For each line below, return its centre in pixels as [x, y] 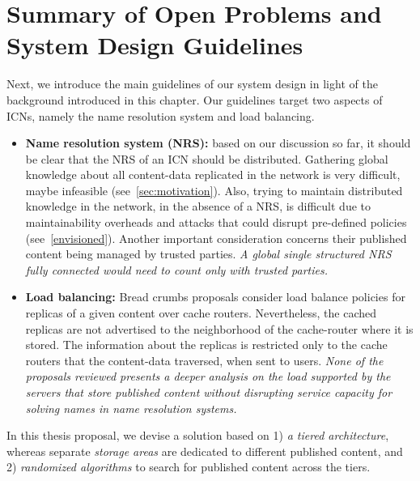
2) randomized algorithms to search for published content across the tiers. [189, 467]
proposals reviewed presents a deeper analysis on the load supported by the [208, 376]
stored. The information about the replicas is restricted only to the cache [206, 345]
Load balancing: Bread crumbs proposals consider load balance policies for [215, 297]
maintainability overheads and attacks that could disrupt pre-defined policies [216, 222]
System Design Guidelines [155, 45]
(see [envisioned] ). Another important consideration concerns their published [216, 238]
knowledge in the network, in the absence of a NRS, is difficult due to [198, 206]
